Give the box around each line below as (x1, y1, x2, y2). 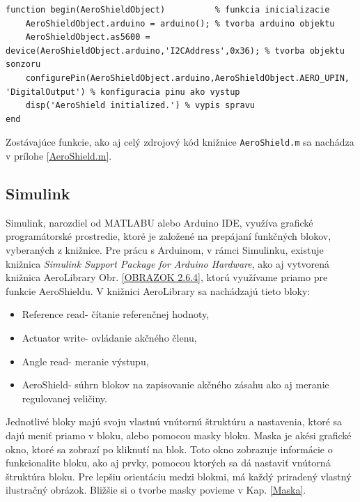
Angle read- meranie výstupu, (22, 353, 149, 368)
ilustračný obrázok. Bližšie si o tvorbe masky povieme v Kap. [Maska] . (6, 482, 306, 497)
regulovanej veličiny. (22, 390, 107, 405)
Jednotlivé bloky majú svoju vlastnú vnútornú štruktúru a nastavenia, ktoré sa (6, 414, 343, 429)
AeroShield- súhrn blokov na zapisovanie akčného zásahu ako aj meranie (22, 377, 329, 392)
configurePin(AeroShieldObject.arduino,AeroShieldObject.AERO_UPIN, (25, 73, 350, 83)
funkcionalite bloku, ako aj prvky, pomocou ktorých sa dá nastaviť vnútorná (6, 455, 331, 470)
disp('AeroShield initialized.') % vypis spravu (25, 100, 255, 111)
